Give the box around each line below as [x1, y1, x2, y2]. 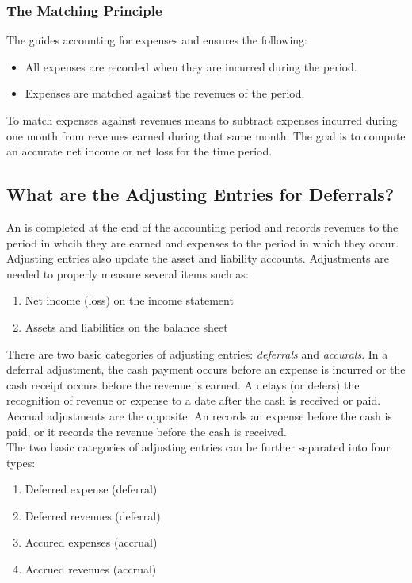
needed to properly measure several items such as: [6, 265, 249, 282]
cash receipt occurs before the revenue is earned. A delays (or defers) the [6, 376, 360, 393]
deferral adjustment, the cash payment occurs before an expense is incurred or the [6, 361, 406, 378]
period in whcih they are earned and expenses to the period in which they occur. [6, 234, 399, 251]
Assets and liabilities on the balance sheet [25, 318, 228, 335]
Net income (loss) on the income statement [25, 292, 234, 309]
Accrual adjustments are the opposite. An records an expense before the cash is [6, 407, 392, 424]
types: [6, 454, 36, 470]
